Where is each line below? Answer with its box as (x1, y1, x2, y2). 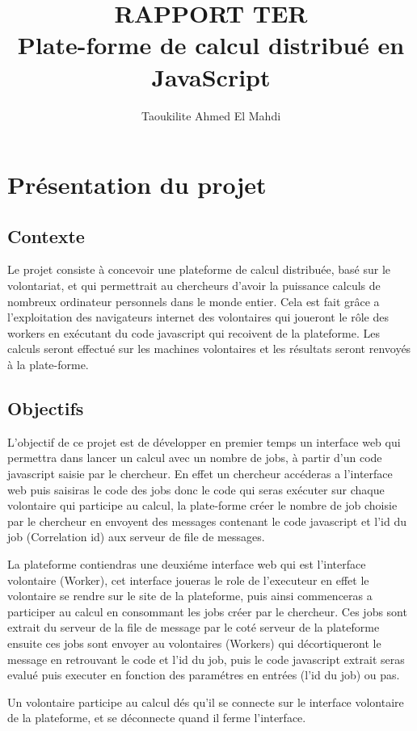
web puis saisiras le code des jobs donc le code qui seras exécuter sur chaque (7, 481, 385, 498)
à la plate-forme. (7, 356, 89, 373)
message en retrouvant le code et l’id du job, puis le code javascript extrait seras (7, 650, 405, 667)
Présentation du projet (7, 168, 267, 201)
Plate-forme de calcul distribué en (17, 28, 405, 61)
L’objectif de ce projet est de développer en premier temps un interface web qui (7, 433, 401, 450)
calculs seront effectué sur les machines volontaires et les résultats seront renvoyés (7, 340, 411, 357)
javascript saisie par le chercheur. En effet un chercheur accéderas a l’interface (7, 465, 393, 482)
